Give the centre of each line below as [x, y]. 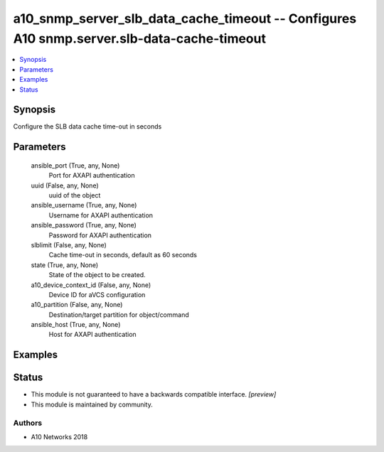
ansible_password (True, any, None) [84, 225]
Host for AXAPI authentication [92, 335]
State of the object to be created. [97, 275]
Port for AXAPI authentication [92, 176]
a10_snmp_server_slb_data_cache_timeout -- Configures [185, 18]
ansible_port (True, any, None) [75, 165]
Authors [28, 423]
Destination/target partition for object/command [119, 314]
